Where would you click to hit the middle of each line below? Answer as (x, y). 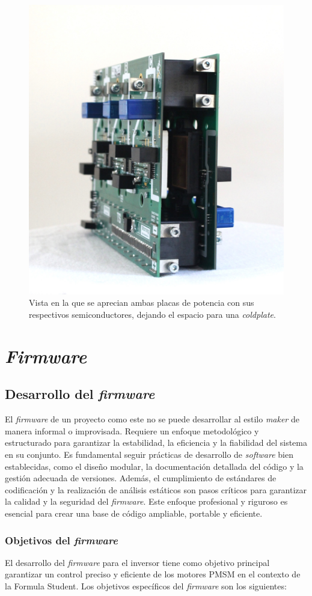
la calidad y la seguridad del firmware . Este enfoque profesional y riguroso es (146, 501)
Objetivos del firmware (61, 540)
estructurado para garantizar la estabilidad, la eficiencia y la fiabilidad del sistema (156, 442)
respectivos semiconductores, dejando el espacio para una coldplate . (152, 315)
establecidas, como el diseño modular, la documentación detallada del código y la (154, 466)
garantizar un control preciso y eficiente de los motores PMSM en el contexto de (153, 574)
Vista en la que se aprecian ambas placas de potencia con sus (142, 303)
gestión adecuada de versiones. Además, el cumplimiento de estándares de (141, 478)
